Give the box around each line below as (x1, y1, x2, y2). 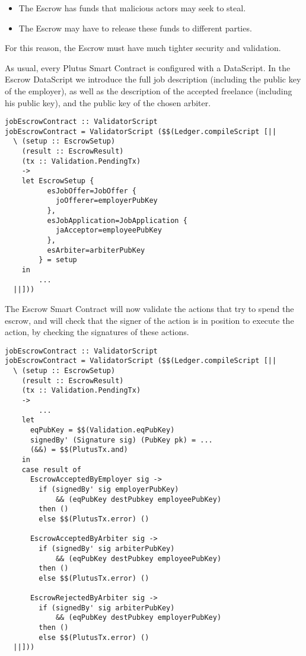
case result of (21, 465, 81, 474)
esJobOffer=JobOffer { (47, 186, 136, 195)
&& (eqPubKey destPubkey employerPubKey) (55, 613, 222, 622)
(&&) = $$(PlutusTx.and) (30, 445, 128, 454)
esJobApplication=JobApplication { (47, 216, 187, 225)
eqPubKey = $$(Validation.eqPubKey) (30, 426, 175, 434)
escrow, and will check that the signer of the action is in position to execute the (5, 314, 294, 326)
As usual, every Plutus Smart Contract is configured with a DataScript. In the (5, 61, 291, 74)
